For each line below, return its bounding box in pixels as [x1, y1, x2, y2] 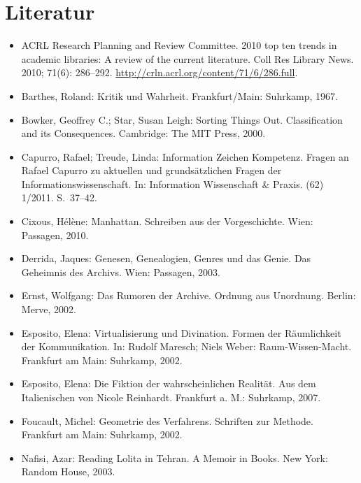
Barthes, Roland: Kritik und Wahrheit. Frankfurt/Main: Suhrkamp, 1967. [21, 88, 338, 103]
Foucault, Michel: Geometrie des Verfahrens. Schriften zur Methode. [21, 413, 313, 428]
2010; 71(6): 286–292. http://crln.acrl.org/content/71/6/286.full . [21, 65, 298, 80]
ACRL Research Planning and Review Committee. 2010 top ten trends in [21, 38, 337, 52]
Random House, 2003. [21, 464, 115, 479]
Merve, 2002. [21, 302, 77, 317]
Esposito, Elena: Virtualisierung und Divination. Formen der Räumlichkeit [21, 325, 341, 340]
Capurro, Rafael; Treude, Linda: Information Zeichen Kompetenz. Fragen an [21, 149, 349, 164]
